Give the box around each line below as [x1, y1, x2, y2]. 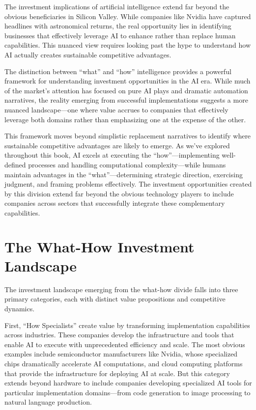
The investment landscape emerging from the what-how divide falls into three [4, 284, 238, 294]
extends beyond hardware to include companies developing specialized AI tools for [4, 378, 252, 388]
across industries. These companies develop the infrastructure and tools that [4, 329, 234, 340]
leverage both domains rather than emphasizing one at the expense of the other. [4, 114, 246, 124]
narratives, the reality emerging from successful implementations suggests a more [4, 95, 248, 105]
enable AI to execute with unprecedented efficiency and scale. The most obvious [4, 339, 245, 349]
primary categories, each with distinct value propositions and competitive [4, 294, 226, 304]
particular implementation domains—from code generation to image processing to [4, 387, 251, 397]
